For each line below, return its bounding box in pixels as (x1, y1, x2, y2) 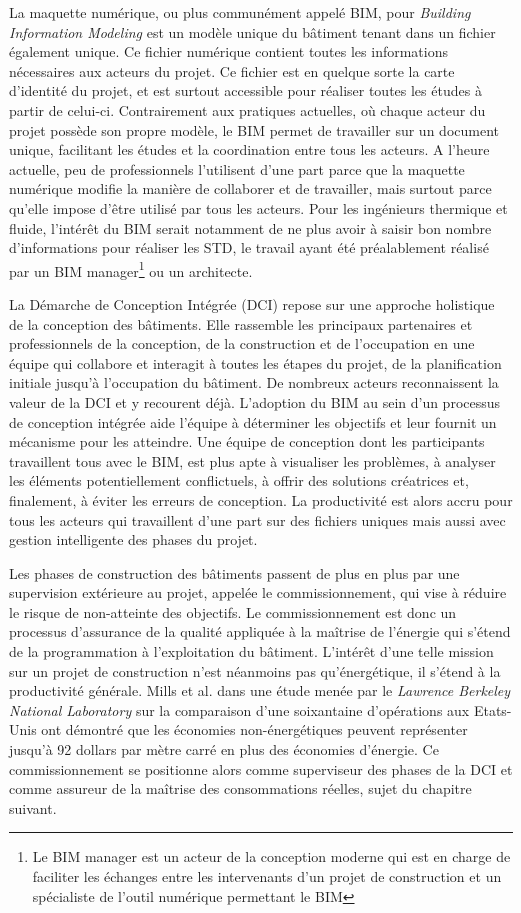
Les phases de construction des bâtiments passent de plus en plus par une (9, 562, 460, 583)
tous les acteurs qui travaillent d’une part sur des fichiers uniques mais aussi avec (9, 509, 506, 530)
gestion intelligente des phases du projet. (9, 529, 258, 550)
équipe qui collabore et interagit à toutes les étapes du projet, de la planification (9, 352, 502, 373)
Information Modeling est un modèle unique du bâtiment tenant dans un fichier (9, 21, 496, 42)
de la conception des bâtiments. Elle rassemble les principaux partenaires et (9, 313, 473, 334)
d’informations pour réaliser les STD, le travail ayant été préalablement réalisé (9, 237, 489, 258)
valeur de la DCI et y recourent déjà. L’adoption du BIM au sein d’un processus (9, 391, 501, 412)
